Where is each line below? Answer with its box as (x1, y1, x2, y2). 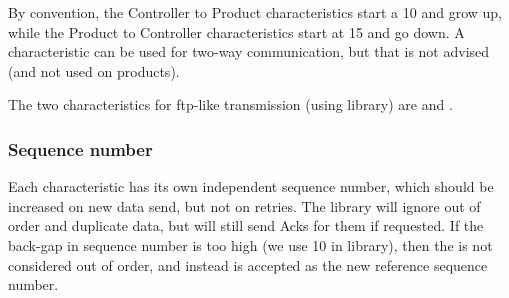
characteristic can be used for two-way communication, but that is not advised (8, 41, 490, 62)
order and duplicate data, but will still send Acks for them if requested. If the (8, 215, 484, 236)
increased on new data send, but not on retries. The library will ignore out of (8, 195, 481, 216)
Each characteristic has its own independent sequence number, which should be (8, 176, 494, 197)
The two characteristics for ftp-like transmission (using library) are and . (8, 94, 453, 115)
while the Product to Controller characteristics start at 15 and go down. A (8, 21, 465, 42)
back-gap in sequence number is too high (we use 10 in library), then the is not (8, 234, 493, 255)
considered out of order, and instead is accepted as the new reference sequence (8, 254, 488, 275)
